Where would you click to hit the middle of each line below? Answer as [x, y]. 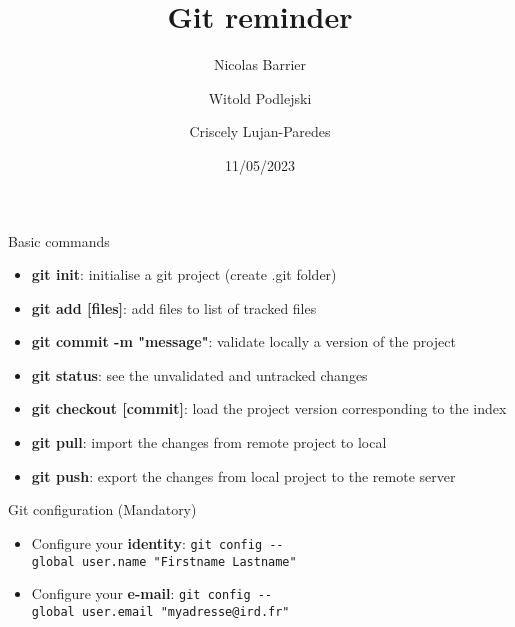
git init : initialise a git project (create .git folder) [184, 274]
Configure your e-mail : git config [141, 593]
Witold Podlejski [260, 97]
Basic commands [59, 240]
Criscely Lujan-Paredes [260, 131]
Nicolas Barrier [260, 64]
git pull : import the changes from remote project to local [209, 442]
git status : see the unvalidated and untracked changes [199, 374]
